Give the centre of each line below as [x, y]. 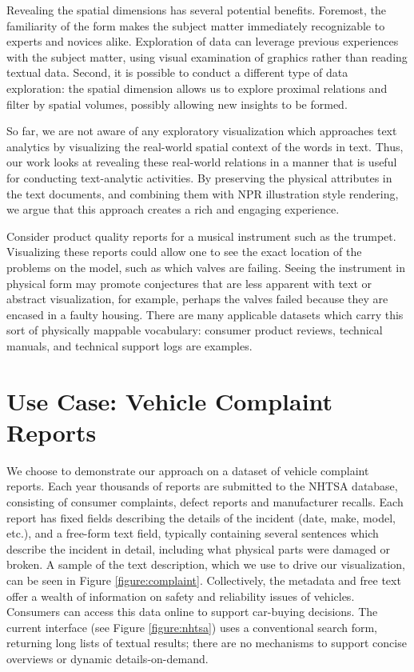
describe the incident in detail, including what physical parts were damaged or [198, 548]
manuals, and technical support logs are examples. [129, 345]
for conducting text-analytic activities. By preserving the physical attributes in [199, 177]
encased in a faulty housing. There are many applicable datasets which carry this [205, 314]
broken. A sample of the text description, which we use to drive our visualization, [206, 564]
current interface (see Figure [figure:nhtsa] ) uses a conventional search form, [192, 627]
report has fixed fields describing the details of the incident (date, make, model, [201, 517]
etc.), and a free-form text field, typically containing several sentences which [193, 533]
